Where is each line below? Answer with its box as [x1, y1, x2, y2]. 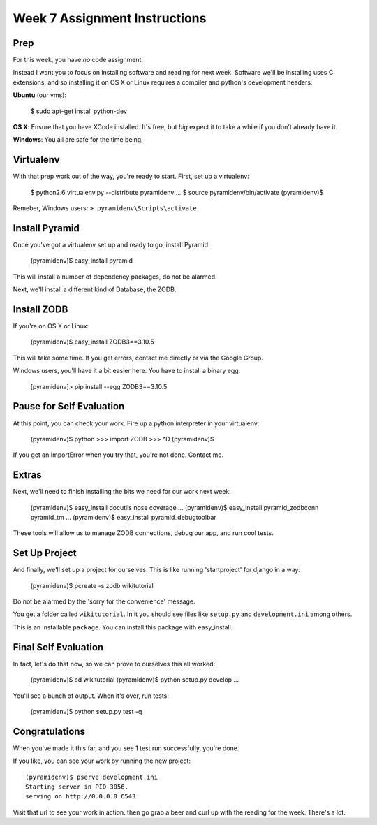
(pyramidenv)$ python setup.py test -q [30, 707, 142, 715]
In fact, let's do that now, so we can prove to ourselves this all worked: [13, 659, 216, 668]
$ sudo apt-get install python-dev [30, 107, 127, 115]
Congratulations [13, 725, 85, 737]
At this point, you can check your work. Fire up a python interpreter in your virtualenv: [13, 419, 260, 428]
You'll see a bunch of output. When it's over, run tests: [13, 692, 169, 700]
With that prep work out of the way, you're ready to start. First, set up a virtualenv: [13, 172, 249, 181]
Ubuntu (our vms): [13, 91, 66, 99]
